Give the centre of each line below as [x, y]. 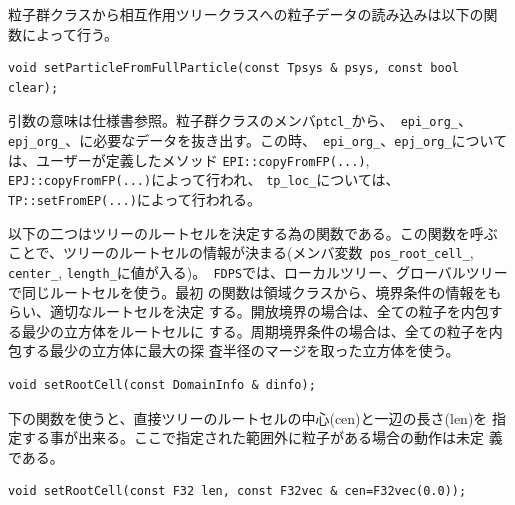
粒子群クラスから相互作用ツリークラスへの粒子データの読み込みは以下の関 [253, 14]
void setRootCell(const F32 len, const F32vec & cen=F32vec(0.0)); [237, 491]
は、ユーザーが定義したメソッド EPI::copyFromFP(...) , [189, 159]
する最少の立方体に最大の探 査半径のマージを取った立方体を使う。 [240, 350]
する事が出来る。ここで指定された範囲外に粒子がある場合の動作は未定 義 [262, 437]
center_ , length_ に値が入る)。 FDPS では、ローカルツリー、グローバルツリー [258, 271]
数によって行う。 [63, 33]
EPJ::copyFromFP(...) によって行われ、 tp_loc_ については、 [204, 179]
